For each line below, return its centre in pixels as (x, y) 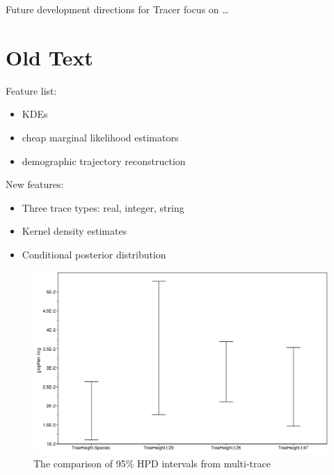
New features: (35, 184)
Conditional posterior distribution (94, 254)
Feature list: (31, 90)
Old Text (49, 57)
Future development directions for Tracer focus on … (117, 9)
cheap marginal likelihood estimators (100, 137)
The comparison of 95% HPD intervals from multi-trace (152, 464)
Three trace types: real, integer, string (103, 207)
